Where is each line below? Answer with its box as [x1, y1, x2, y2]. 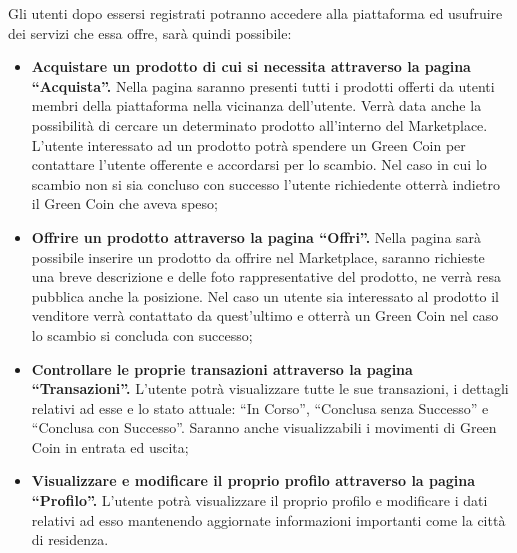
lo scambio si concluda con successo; [31, 324, 253, 345]
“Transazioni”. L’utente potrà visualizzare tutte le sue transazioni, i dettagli [31, 378, 509, 399]
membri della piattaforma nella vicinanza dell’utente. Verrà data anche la [31, 95, 482, 116]
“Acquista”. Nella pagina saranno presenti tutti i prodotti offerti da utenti [31, 75, 495, 96]
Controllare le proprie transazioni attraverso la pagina [31, 358, 413, 379]
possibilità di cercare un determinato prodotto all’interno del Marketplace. [31, 114, 488, 135]
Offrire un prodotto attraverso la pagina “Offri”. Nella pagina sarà [31, 226, 482, 247]
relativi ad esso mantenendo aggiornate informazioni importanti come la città [31, 509, 506, 530]
